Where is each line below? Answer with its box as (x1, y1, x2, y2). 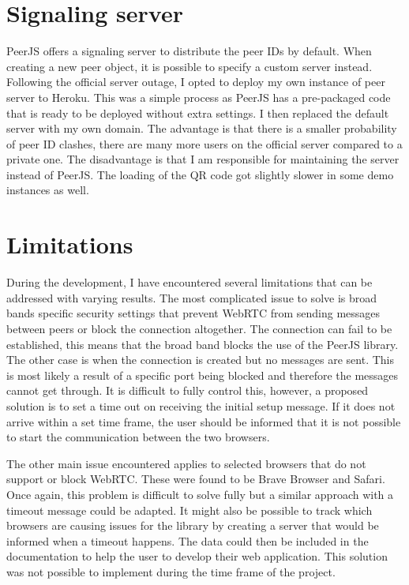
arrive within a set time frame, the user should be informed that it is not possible (6, 413, 401, 429)
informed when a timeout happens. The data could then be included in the (6, 532, 369, 549)
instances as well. (6, 182, 89, 198)
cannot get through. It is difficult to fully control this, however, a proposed (6, 382, 369, 399)
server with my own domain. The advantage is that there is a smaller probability (6, 120, 397, 137)
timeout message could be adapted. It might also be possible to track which (6, 501, 373, 518)
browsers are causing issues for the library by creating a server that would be (6, 517, 379, 534)
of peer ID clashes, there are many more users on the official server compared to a (6, 135, 403, 152)
